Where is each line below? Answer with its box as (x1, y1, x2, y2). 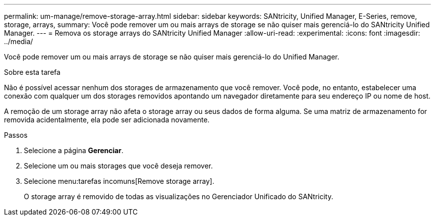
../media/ (4, 37, 33, 46)
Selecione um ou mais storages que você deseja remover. (24, 162, 213, 170)
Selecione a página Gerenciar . (24, 146, 124, 155)
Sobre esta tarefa (4, 68, 61, 76)
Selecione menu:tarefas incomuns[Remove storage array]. (24, 177, 215, 185)
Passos (4, 131, 28, 139)
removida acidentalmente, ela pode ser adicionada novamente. (4, 115, 210, 124)
